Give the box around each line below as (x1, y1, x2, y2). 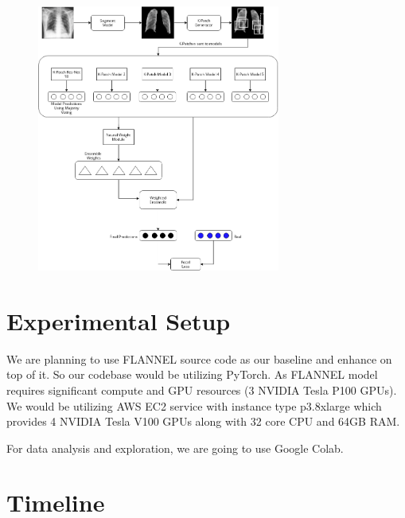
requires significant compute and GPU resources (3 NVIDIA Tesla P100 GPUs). (6, 381, 397, 398)
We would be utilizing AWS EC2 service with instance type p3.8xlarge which (6, 397, 382, 414)
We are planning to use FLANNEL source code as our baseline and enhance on (6, 350, 392, 367)
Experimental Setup (6, 304, 231, 337)
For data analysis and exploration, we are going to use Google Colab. (6, 439, 344, 456)
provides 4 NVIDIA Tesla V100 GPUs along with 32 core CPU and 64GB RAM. (6, 413, 400, 430)
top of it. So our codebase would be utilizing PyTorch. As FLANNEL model (6, 366, 378, 383)
